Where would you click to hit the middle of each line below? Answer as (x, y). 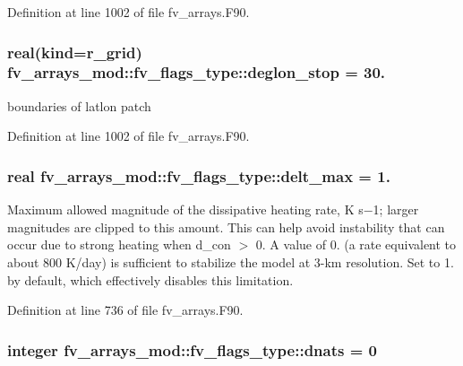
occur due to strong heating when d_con (119, 244)
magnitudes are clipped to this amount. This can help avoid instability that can (226, 227)
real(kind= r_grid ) (75, 52)
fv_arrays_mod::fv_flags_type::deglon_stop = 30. (197, 72)
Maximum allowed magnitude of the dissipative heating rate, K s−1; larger (213, 209)
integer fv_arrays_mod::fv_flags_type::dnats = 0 (193, 349)
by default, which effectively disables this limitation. (150, 279)
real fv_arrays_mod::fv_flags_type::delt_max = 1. (199, 175)
